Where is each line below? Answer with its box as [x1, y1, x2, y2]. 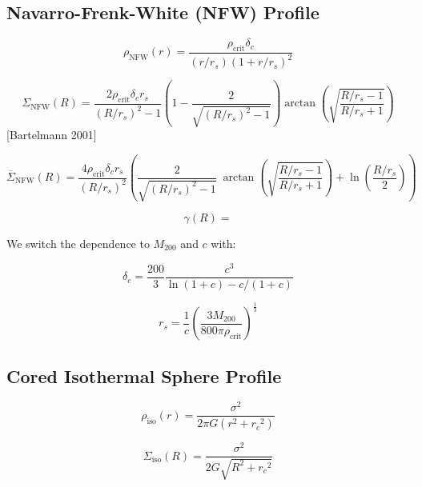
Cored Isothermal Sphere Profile [6, 363, 282, 388]
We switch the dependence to [6, 235, 150, 252]
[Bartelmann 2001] [6, 126, 97, 143]
